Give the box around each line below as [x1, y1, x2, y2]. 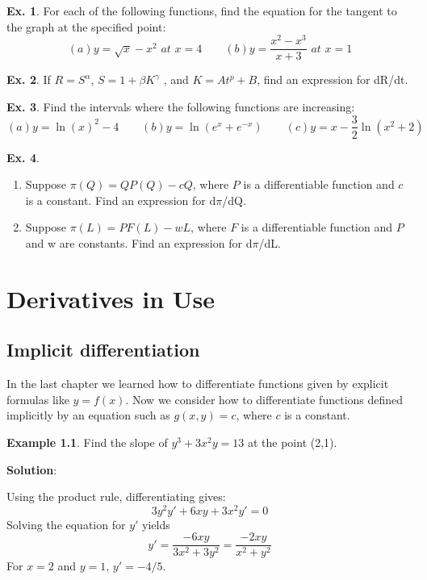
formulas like [6, 390, 69, 407]
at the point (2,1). [247, 433, 337, 450]
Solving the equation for [6, 515, 126, 532]
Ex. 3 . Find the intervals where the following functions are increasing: [6, 98, 355, 115]
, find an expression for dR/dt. [257, 71, 408, 88]
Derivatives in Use [6, 282, 216, 315]
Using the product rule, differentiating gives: [6, 488, 226, 505]
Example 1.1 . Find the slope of [6, 433, 168, 450]
